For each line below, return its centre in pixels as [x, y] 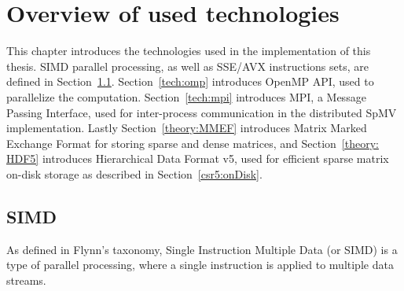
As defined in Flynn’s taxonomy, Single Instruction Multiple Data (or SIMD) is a [202, 249]
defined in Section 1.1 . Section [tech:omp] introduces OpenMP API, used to [190, 81]
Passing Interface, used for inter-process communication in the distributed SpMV [202, 112]
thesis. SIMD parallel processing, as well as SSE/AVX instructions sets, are [187, 66]
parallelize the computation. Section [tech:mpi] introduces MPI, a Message [186, 96]
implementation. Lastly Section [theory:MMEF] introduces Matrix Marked [187, 128]
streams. [26, 280]
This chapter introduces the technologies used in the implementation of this [189, 51]
